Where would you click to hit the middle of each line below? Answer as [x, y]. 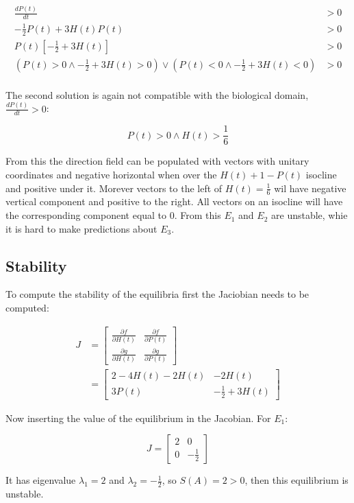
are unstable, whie [309, 215]
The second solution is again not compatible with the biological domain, [157, 94]
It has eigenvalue [41, 480]
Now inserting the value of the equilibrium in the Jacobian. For [138, 418]
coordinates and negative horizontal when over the [111, 175]
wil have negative [310, 188]
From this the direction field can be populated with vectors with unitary [157, 161]
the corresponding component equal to [86, 215]
